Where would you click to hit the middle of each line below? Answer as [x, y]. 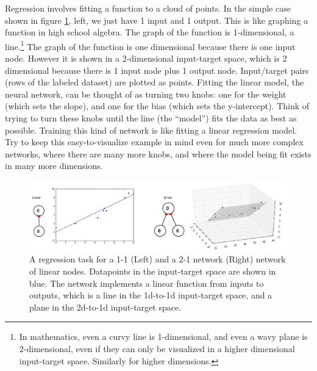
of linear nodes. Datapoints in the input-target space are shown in [153, 271]
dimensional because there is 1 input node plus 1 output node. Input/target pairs [157, 70]
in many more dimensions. [54, 166]
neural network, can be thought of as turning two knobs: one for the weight [146, 94]
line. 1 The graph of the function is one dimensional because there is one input [150, 45]
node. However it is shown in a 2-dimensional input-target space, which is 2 [146, 58]
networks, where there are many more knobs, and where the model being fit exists [158, 153]
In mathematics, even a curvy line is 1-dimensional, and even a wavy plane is [163, 337]
